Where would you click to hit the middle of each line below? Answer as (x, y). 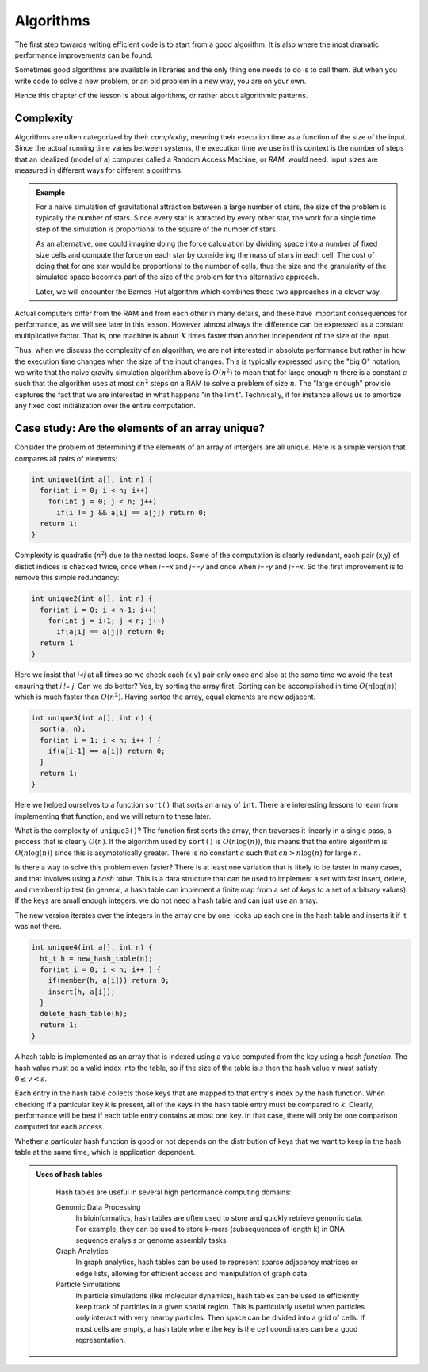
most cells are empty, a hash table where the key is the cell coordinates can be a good (217, 1328)
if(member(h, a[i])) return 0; (109, 980)
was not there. (38, 927)
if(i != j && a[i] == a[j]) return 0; (132, 512)
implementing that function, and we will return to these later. (113, 816)
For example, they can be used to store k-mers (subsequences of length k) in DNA (210, 1229)
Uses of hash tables (69, 1174)
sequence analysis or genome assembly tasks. (152, 1240)
